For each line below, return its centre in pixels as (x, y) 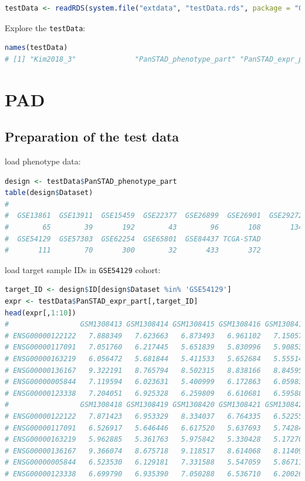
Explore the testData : (45, 27)
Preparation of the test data (92, 137)
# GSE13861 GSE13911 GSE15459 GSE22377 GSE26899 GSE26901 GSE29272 (154, 216)
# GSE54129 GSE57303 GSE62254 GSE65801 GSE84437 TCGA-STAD (133, 239)
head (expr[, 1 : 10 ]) (40, 313)
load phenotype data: (43, 161)
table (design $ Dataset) (49, 193)
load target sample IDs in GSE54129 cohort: (83, 269)
